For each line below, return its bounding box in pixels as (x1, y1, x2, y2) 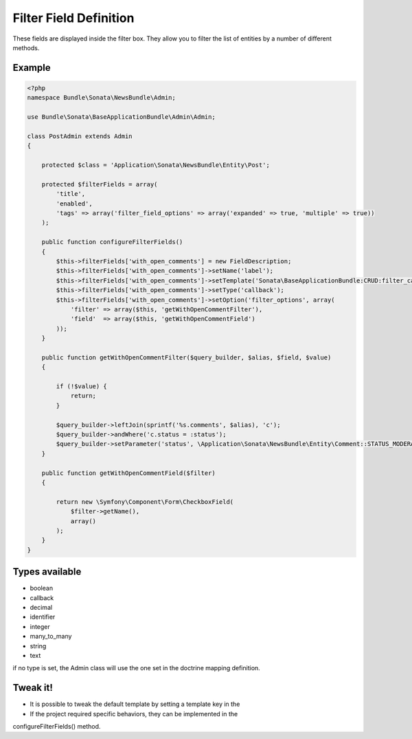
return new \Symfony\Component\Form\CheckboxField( (56, 498, 234, 505)
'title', (56, 190, 86, 198)
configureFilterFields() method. (12, 723, 101, 730)
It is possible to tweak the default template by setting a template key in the (30, 700, 240, 708)
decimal (30, 603, 53, 611)
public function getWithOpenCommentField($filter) (41, 469, 216, 477)
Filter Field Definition (12, 10, 135, 25)
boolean (30, 584, 54, 593)
